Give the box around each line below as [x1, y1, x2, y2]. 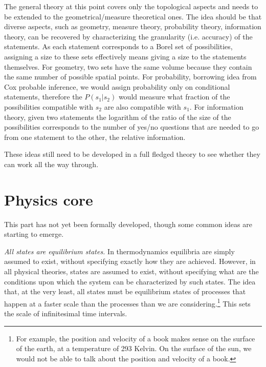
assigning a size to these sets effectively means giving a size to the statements [4, 51, 247, 62]
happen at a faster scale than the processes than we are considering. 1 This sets [4, 296, 251, 309]
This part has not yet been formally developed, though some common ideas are [4, 218, 252, 229]
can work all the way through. [4, 158, 99, 169]
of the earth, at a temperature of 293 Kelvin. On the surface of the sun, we [16, 343, 252, 354]
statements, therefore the [4, 91, 82, 102]
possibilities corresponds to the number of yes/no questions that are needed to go [4, 121, 259, 132]
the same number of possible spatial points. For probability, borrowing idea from [4, 71, 257, 82]
